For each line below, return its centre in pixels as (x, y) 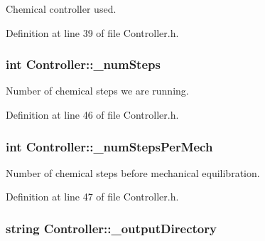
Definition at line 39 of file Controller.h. (92, 32)
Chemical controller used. (61, 9)
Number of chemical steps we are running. (97, 91)
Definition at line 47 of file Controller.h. (92, 197)
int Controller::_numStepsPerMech (109, 146)
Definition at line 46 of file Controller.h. (92, 114)
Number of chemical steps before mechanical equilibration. (133, 172)
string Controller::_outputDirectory (111, 228)
